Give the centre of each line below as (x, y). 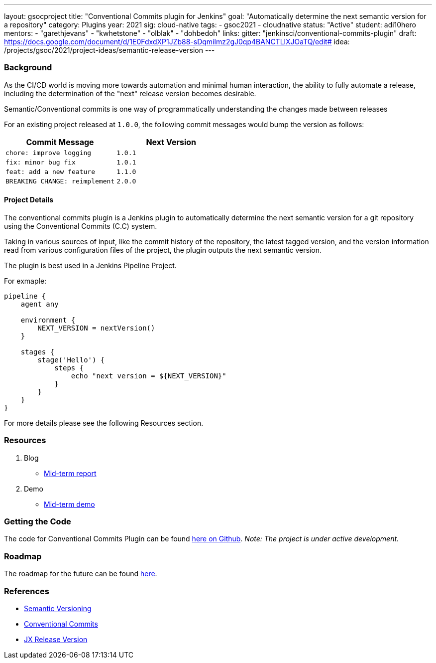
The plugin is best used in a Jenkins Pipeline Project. (90, 265)
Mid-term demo (69, 504)
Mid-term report (70, 473)
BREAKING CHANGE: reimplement (60, 181)
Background (28, 68)
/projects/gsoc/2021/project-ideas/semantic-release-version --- (109, 50)
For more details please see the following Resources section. (104, 423)
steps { (69, 368)
